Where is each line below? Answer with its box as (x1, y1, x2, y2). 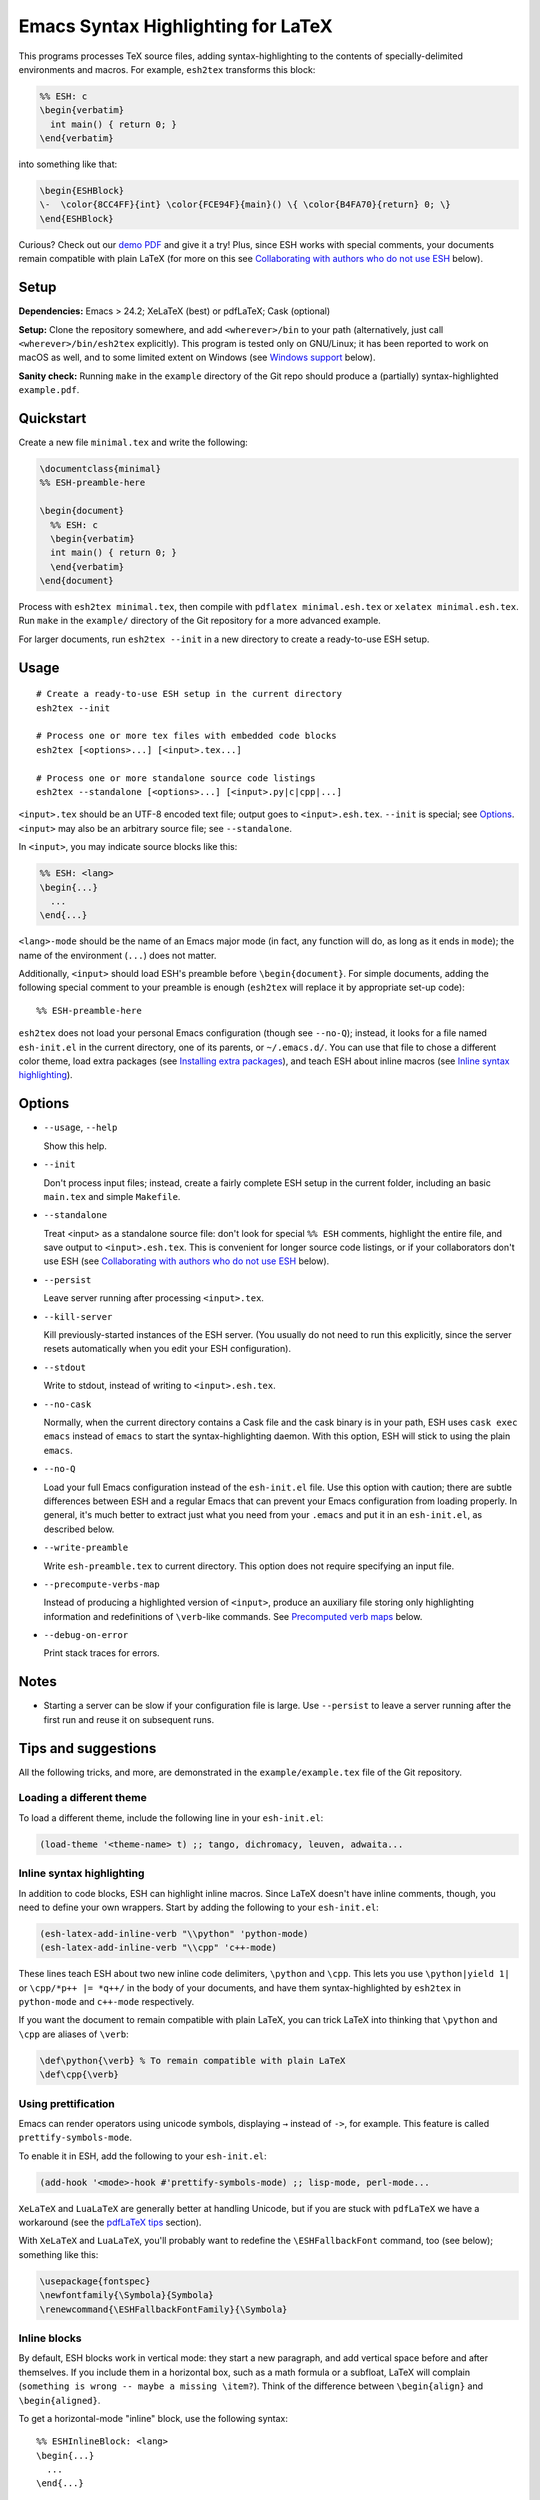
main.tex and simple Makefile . (43, 1190, 181, 1202)
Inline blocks (18, 2331, 82, 2345)
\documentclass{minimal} (39, 463, 162, 474)
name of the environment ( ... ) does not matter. (18, 949, 217, 961)
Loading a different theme (18, 1791, 147, 1805)
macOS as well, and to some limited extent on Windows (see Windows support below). (18, 351, 376, 364)
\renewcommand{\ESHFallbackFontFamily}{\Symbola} (39, 2303, 288, 2315)
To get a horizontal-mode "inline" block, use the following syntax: (18, 2412, 289, 2424)
